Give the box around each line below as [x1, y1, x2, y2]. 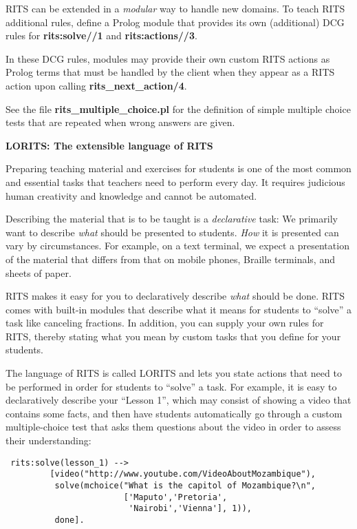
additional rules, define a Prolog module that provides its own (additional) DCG [6, 14, 345, 29]
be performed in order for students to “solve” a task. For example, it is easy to [6, 379, 337, 393]
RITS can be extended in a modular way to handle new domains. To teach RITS [6, 1, 345, 15]
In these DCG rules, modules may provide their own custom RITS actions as [6, 51, 330, 65]
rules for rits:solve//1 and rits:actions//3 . [6, 28, 197, 43]
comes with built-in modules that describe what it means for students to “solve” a [6, 302, 352, 316]
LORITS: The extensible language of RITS [6, 138, 213, 152]
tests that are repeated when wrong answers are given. [6, 115, 235, 129]
